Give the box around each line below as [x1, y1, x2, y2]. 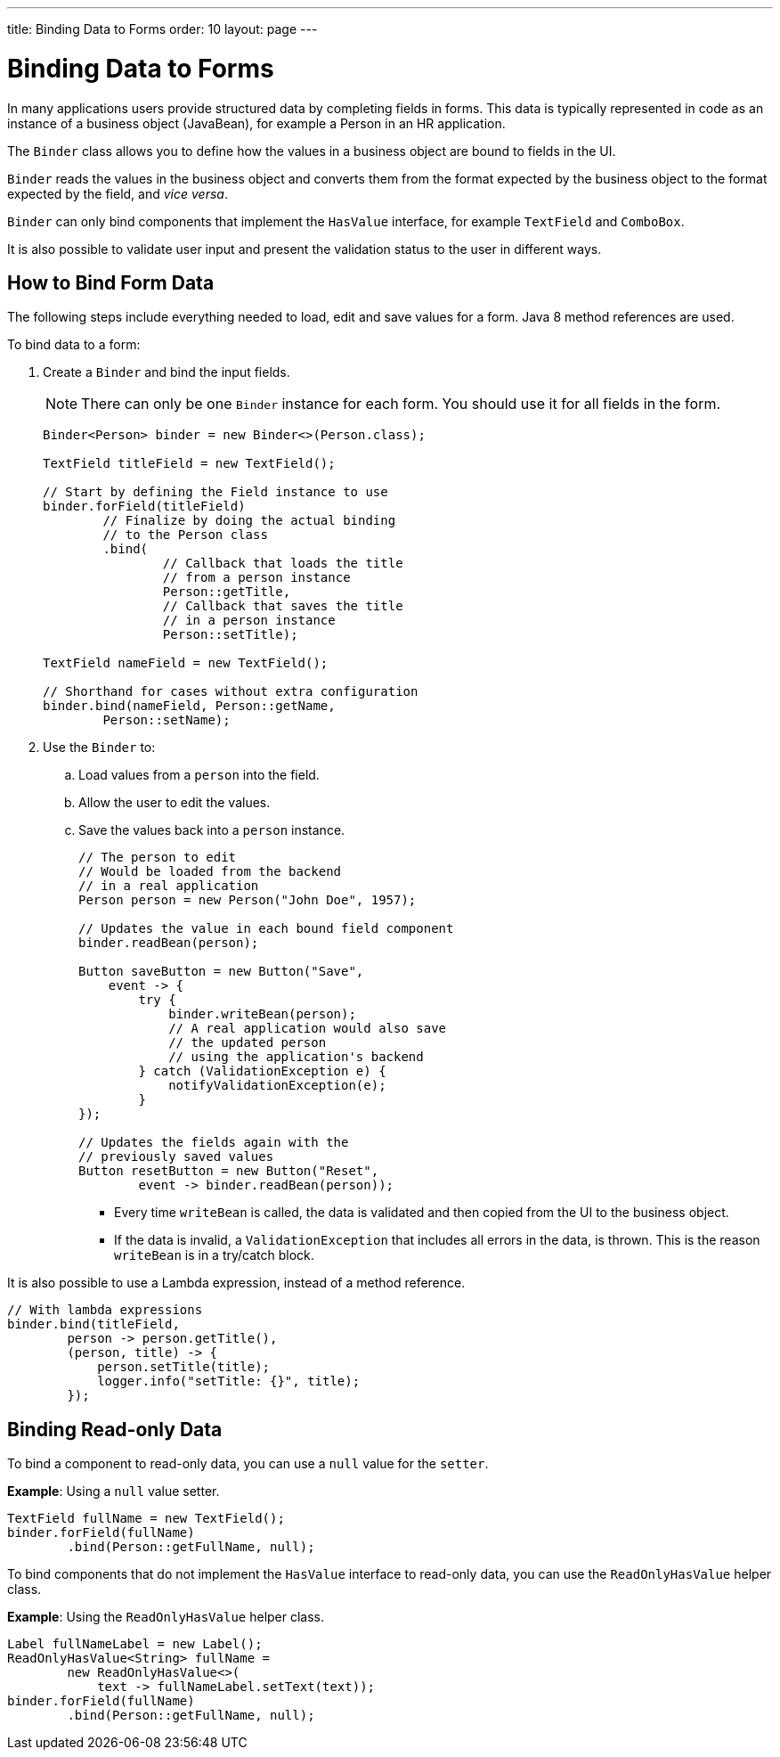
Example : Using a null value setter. [7, 1483, 220, 1500]
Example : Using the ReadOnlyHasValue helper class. [7, 1609, 325, 1625]
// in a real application [78, 878, 259, 894]
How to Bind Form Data [7, 271, 215, 294]
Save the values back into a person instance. [78, 822, 345, 838]
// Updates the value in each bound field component [78, 921, 454, 936]
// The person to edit [78, 850, 237, 865]
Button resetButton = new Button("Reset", [78, 1164, 379, 1179]
